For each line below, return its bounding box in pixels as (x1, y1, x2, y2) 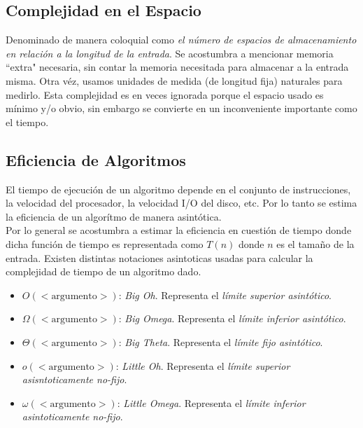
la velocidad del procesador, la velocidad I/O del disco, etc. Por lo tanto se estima (6, 195, 357, 210)
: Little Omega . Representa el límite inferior (117, 395, 306, 410)
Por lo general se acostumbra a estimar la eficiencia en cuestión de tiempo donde (6, 223, 352, 237)
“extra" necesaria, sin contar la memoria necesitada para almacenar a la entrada (6, 60, 349, 74)
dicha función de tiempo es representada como (6, 236, 204, 251)
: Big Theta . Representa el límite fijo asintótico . (118, 334, 323, 349)
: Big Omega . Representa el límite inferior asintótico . (118, 311, 346, 326)
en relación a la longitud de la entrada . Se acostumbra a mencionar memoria (6, 46, 334, 60)
